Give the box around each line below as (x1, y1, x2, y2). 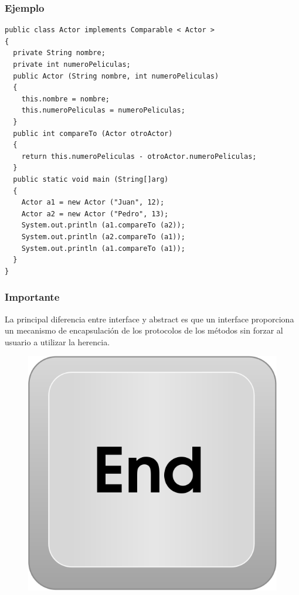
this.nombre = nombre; (21, 94, 110, 103)
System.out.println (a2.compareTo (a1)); (21, 232, 185, 241)
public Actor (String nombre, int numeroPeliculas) (13, 72, 219, 80)
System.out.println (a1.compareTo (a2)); (21, 221, 185, 230)
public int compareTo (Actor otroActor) (13, 129, 173, 138)
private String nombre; (13, 49, 106, 57)
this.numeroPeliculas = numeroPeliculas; (21, 106, 185, 115)
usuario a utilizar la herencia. (5, 335, 110, 348)
